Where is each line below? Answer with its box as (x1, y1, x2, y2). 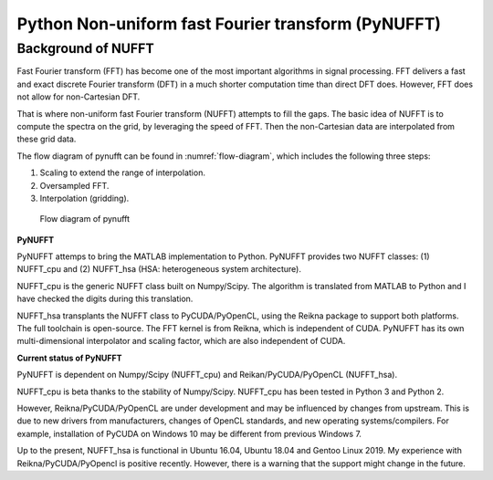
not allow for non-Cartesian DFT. (16, 91, 141, 102)
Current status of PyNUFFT (16, 352, 122, 363)
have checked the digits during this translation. (16, 293, 194, 305)
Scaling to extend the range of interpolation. (39, 167, 205, 178)
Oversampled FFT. (39, 180, 110, 191)
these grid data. (16, 133, 77, 145)
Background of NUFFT (16, 40, 154, 57)
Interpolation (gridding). (39, 193, 130, 203)
